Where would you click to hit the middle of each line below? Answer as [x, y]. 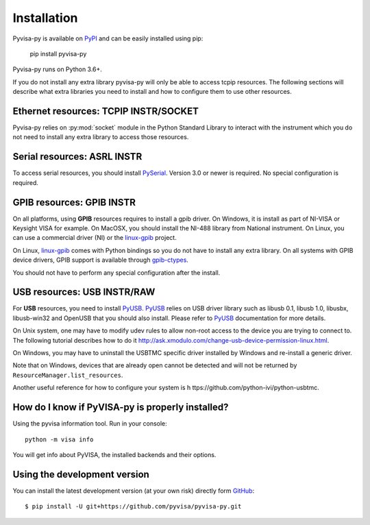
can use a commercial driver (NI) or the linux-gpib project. [95, 238]
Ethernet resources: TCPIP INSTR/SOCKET [106, 111]
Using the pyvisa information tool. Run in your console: [90, 424]
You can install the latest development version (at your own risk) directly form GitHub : [134, 491]
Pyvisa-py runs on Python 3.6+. [58, 69]
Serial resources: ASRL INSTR [77, 157]
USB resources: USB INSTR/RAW [84, 292]
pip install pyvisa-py [58, 53]
